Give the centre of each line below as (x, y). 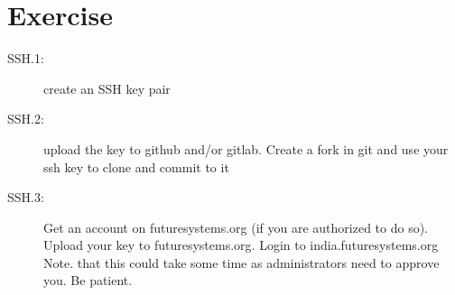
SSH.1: (26, 58)
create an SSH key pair (107, 88)
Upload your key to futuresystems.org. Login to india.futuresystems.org (241, 245)
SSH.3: (26, 197)
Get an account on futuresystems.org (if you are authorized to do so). (236, 227)
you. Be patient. (88, 280)
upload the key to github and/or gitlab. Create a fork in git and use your (246, 148)
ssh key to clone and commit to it (136, 166)
